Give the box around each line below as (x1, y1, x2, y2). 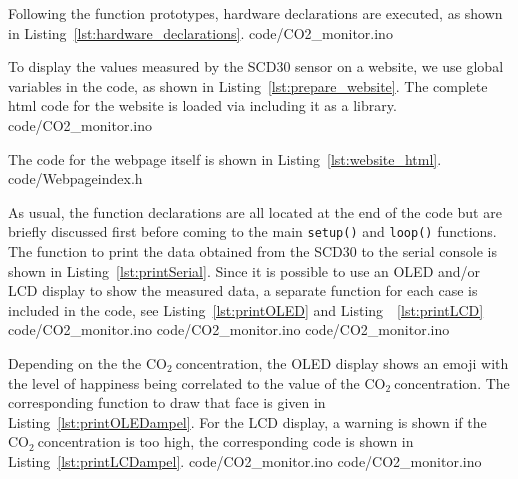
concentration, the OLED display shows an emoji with (175, 352, 509, 373)
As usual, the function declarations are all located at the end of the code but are (8, 201, 502, 222)
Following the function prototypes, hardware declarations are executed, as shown (8, 3, 503, 23)
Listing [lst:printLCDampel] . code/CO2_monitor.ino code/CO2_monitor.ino (8, 450, 482, 471)
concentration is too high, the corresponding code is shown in (37, 431, 414, 452)
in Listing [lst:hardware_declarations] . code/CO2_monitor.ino (8, 22, 393, 43)
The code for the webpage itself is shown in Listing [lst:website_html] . (8, 148, 442, 169)
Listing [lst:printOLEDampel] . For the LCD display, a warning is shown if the (8, 411, 487, 432)
